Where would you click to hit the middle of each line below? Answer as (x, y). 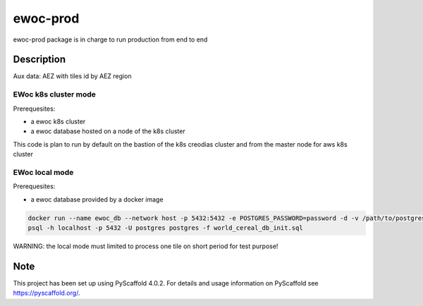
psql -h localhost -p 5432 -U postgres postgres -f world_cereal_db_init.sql (165, 228)
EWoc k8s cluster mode (55, 94)
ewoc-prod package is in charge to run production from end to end (110, 39)
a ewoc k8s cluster (58, 121)
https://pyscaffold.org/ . (47, 293)
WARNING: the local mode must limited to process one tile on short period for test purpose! (146, 246)
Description (39, 60)
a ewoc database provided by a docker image (97, 199)
